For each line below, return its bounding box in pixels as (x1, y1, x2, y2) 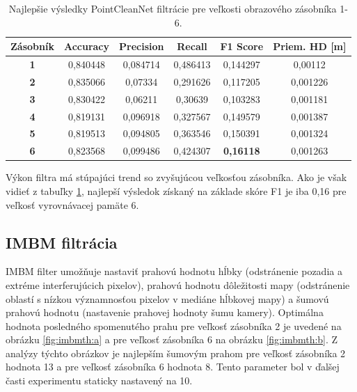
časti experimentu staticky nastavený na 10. (6, 373, 193, 388)
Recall (177, 39, 207, 54)
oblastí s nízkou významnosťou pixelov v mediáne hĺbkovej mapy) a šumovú (6, 291, 329, 306)
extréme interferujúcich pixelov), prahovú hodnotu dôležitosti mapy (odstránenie (6, 277, 350, 292)
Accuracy (63, 39, 110, 54)
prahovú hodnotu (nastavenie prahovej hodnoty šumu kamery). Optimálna (6, 305, 324, 320)
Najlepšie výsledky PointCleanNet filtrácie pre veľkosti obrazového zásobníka (8, 1, 337, 15)
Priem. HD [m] (273, 39, 347, 54)
